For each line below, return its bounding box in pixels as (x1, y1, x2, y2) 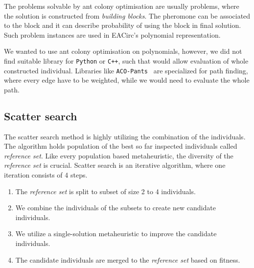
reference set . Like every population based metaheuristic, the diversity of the (4, 150, 233, 160)
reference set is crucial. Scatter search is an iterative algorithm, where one (4, 160, 226, 170)
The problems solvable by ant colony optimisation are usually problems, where (4, 1, 239, 11)
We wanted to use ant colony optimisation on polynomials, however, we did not (4, 46, 242, 56)
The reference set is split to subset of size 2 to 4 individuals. (15, 186, 196, 196)
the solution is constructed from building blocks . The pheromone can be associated (4, 10, 251, 21)
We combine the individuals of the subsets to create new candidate (15, 202, 216, 213)
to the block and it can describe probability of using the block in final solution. (4, 20, 241, 30)
